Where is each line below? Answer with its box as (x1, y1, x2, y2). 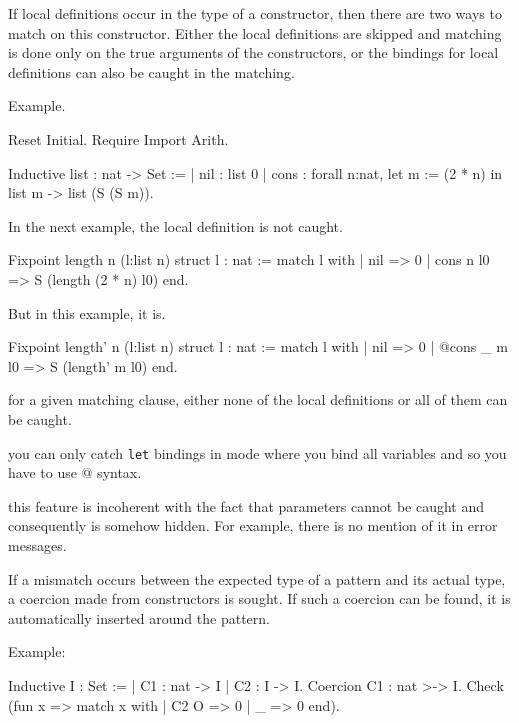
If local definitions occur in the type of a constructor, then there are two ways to (8, 3, 502, 23)
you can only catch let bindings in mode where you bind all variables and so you (8, 442, 507, 463)
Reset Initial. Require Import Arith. (8, 128, 229, 149)
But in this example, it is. (8, 302, 166, 323)
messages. (8, 534, 67, 555)
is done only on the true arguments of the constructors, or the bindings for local (8, 42, 499, 63)
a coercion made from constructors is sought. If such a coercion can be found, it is (8, 588, 511, 609)
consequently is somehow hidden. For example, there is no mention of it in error (8, 515, 498, 536)
